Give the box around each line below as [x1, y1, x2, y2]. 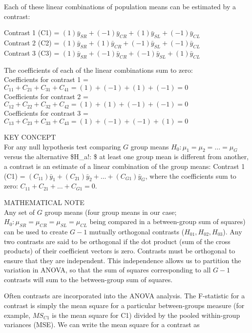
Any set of [4, 207, 35, 217]
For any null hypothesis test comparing [4, 141, 121, 151]
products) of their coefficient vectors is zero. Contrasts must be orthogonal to [4, 246, 235, 256]
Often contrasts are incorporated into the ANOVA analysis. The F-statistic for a [4, 291, 245, 301]
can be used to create [4, 226, 68, 236]
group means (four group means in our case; [44, 207, 177, 217]
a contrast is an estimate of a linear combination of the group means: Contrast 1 [4, 161, 245, 171]
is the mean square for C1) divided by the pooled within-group [52, 310, 240, 320]
